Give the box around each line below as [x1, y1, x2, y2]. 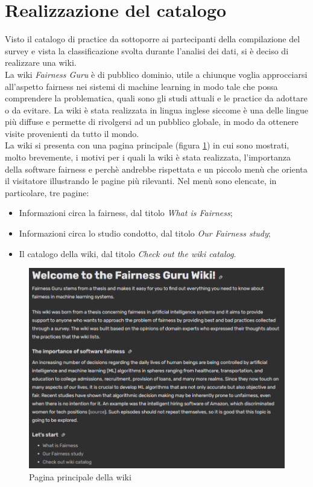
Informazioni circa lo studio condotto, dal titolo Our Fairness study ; [19, 227, 271, 240]
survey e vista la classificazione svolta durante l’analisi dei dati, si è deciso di [5, 44, 289, 57]
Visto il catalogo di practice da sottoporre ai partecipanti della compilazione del [5, 33, 300, 45]
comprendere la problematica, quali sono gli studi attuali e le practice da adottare [5, 92, 308, 104]
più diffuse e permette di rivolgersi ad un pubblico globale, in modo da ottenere [5, 115, 299, 128]
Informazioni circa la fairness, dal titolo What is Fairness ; [19, 206, 233, 219]
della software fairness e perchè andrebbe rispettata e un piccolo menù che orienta [5, 162, 308, 175]
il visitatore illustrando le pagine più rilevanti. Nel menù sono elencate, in [5, 174, 277, 187]
